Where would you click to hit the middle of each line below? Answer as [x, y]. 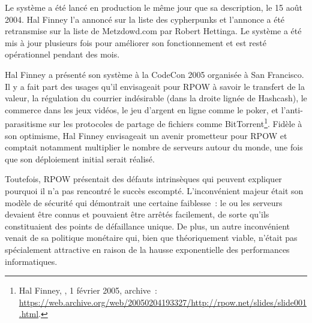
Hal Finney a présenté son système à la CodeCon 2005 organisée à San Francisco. [154, 74]
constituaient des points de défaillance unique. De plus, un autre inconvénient [148, 226]
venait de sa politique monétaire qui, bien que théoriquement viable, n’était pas [151, 238]
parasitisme [26, 123]
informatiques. [31, 261]
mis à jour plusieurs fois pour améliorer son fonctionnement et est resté [136, 42]
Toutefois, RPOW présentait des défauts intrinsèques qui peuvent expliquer [143, 179]
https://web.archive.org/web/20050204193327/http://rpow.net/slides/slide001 [163, 302]
